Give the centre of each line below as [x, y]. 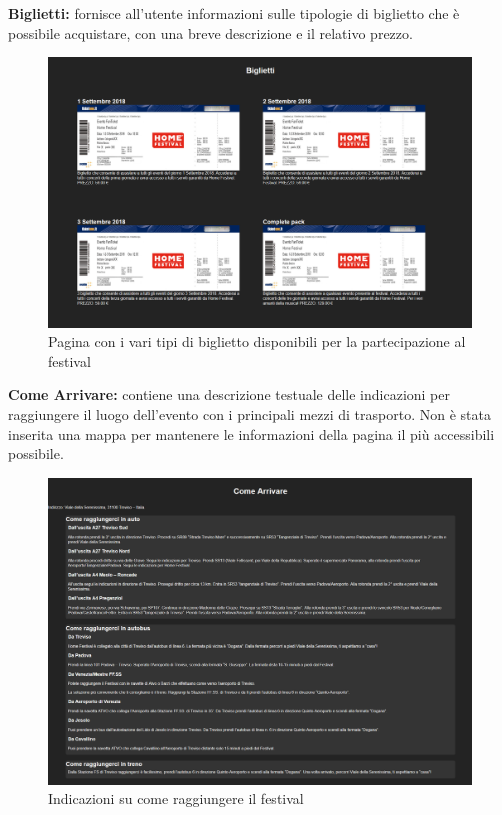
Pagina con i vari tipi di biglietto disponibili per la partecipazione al [257, 341]
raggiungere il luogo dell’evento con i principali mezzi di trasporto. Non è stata [249, 413]
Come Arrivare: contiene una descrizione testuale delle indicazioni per [229, 394]
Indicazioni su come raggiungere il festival [176, 798]
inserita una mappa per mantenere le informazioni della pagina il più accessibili [251, 433]
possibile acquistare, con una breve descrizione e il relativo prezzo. [210, 32]
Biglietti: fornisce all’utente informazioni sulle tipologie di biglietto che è [234, 13]
